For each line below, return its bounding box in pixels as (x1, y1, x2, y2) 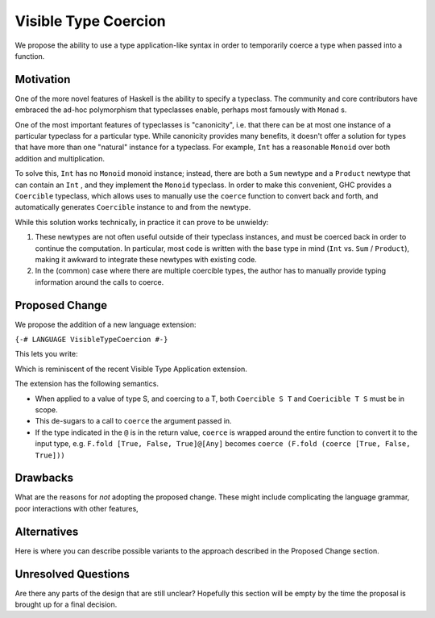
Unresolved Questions (14, 567, 130, 581)
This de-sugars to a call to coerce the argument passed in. (35, 416, 233, 426)
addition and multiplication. (14, 153, 105, 163)
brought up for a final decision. (14, 599, 118, 609)
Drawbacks (14, 471, 74, 485)
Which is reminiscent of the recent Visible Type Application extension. (14, 364, 247, 374)
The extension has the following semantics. (14, 379, 159, 389)
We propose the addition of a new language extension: (14, 319, 197, 329)
